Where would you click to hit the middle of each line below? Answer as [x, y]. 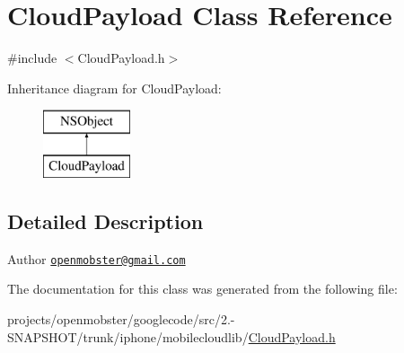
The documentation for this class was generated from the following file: [202, 289]
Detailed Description [105, 221]
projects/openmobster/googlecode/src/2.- [121, 318]
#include [32, 58]
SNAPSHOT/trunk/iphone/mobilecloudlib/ [128, 336]
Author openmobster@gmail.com [97, 258]
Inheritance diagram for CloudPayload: [114, 88]
